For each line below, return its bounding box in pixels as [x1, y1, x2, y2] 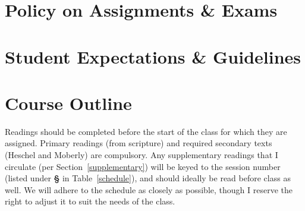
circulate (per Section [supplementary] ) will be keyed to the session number [5, 160, 281, 172]
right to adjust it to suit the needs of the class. [5, 195, 175, 207]
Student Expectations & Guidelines [5, 44, 301, 68]
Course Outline [5, 90, 132, 115]
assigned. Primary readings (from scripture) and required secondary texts [5, 137, 272, 149]
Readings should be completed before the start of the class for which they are [5, 125, 287, 137]
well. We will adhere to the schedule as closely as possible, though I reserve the [5, 183, 293, 196]
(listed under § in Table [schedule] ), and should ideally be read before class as [5, 172, 291, 184]
